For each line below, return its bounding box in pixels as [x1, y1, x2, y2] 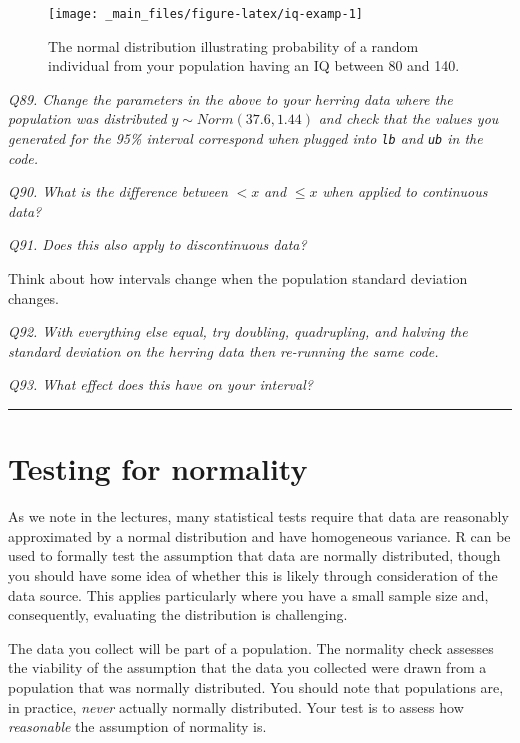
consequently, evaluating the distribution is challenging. [8, 604, 348, 625]
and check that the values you [318, 108, 499, 129]
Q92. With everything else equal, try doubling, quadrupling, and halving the [8, 321, 468, 342]
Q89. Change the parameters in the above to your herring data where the [8, 88, 453, 109]
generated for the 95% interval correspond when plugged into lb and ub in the [8, 128, 483, 149]
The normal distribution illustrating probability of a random [48, 35, 419, 56]
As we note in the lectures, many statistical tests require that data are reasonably [8, 506, 509, 527]
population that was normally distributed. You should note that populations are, [8, 676, 504, 697]
